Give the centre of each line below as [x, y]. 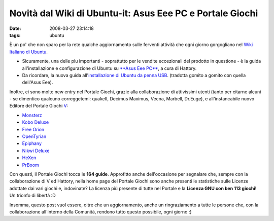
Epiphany [32, 143]
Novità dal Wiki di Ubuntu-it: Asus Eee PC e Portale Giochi [134, 13]
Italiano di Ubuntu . [29, 52]
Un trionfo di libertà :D [32, 196]
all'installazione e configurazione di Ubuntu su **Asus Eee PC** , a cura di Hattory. [109, 68]
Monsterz [32, 115]
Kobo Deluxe [36, 122]
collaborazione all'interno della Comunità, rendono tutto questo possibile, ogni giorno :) [101, 212]
